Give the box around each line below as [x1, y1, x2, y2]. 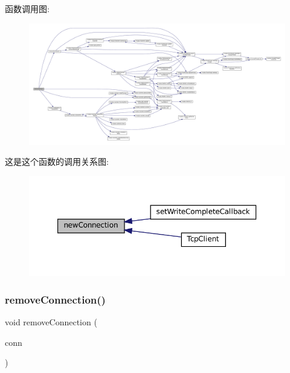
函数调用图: [5, 2, 50, 14]
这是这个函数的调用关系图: [5, 155, 109, 168]
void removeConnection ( [5, 316, 97, 328]
